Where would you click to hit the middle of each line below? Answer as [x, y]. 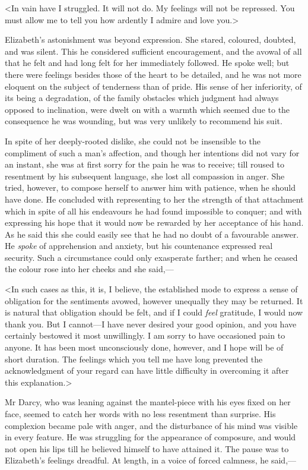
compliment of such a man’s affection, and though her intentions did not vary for [152, 152]
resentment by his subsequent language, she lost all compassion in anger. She [145, 176]
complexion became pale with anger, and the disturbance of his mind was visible [151, 425]
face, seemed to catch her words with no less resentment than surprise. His [140, 414]
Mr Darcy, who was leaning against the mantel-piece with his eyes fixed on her [148, 402]
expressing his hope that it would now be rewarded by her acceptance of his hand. [154, 223]
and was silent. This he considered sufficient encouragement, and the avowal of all [153, 51]
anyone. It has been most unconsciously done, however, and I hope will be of [144, 347]
